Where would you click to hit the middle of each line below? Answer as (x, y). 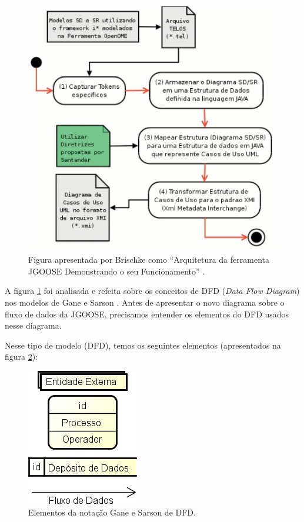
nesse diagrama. (33, 325)
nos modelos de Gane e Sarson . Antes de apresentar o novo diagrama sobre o (145, 302)
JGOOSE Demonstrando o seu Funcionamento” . (117, 271)
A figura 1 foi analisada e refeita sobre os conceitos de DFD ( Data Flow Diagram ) (152, 291)
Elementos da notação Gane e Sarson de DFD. (112, 512)
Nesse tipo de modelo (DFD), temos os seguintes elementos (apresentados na (143, 345)
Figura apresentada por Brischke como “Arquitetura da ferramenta (149, 260)
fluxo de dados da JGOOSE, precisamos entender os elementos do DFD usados (147, 314)
